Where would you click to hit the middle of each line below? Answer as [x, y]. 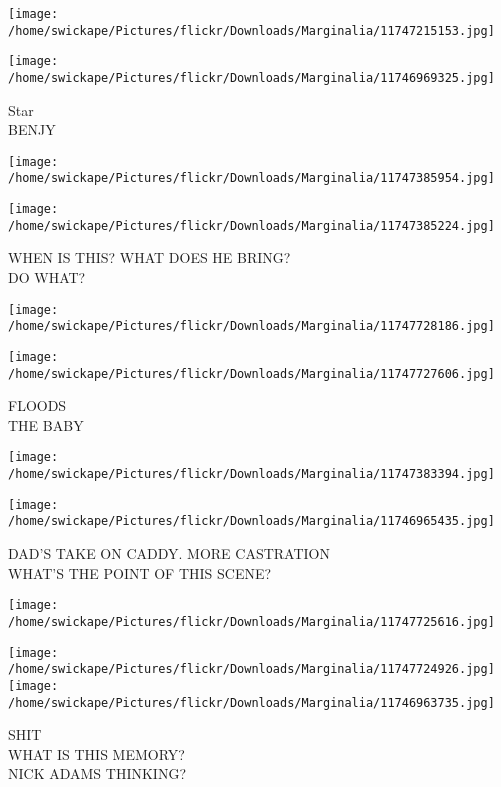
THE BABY [46, 424]
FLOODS [37, 405]
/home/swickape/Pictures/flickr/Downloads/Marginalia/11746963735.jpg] [251, 702]
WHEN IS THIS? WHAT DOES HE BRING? [149, 257]
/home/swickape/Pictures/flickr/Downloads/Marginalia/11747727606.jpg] [251, 373]
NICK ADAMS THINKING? [97, 773]
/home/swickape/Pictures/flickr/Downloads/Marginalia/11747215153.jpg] [251, 30]
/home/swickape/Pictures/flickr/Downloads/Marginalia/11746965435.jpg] [251, 521]
